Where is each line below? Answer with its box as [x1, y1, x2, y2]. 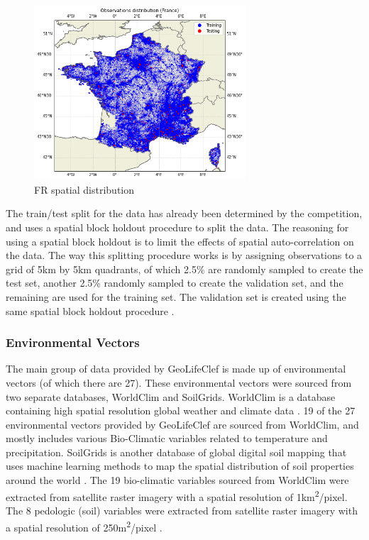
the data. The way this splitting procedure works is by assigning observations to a [6, 248, 363, 263]
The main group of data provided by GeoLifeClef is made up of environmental [6, 361, 346, 376]
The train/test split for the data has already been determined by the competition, [6, 206, 363, 221]
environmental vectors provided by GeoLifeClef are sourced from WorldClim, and [6, 417, 359, 431]
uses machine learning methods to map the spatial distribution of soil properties [6, 458, 354, 473]
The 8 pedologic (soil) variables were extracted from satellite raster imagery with [6, 502, 358, 517]
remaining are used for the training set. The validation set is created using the [6, 289, 346, 304]
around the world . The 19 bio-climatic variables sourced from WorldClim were [6, 473, 349, 487]
